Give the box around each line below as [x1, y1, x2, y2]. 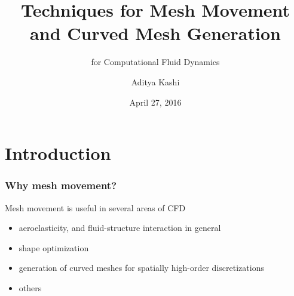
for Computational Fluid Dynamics [91, 55, 220, 68]
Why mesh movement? [5, 178, 117, 193]
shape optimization [19, 241, 89, 254]
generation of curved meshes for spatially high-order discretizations [19, 261, 264, 274]
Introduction [5, 141, 111, 165]
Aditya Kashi [131, 75, 180, 88]
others [19, 281, 42, 294]
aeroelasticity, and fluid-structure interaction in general [19, 221, 221, 234]
